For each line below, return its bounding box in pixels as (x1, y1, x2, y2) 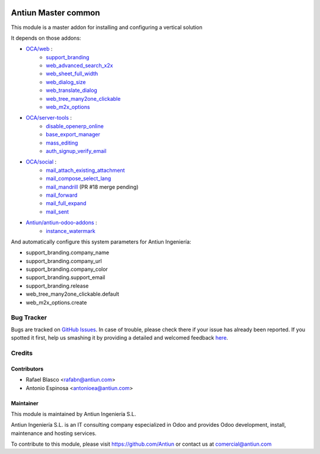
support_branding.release (25, 282, 89, 289)
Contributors (11, 365, 44, 372)
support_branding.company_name (25, 249, 110, 256)
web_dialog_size (46, 78, 86, 85)
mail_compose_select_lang (46, 175, 111, 182)
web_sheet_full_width (46, 70, 98, 77)
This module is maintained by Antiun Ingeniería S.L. (11, 410, 136, 417)
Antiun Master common (11, 8, 100, 18)
